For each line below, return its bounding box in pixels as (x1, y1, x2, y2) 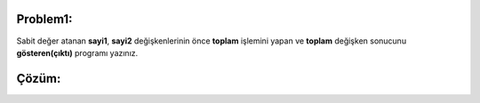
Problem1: (16, 12, 73, 27)
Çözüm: (16, 71, 61, 86)
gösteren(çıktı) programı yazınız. (16, 47, 139, 58)
